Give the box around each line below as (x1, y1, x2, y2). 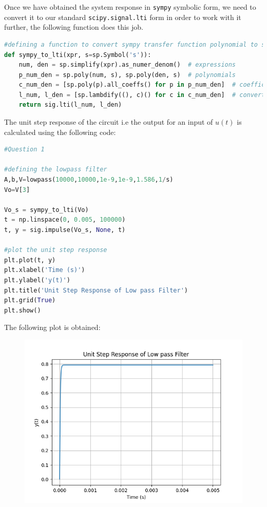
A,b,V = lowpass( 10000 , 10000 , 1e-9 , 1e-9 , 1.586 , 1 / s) (4, 176, 174, 184)
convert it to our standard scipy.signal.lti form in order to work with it (4, 11, 241, 22)
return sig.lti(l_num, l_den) (18, 101, 122, 109)
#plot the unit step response (4, 246, 107, 254)
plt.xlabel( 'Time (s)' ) (4, 266, 85, 274)
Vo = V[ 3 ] (4, 186, 30, 193)
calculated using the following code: (4, 126, 116, 137)
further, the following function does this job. (4, 22, 143, 32)
